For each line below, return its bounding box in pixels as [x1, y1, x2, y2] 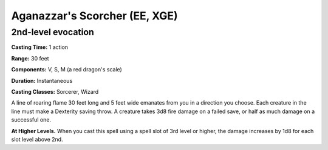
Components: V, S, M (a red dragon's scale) [11, 66, 123, 73]
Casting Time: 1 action [11, 44, 69, 51]
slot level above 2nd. [11, 135, 63, 143]
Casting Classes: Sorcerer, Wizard [11, 88, 99, 95]
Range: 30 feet [11, 54, 49, 62]
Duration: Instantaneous [11, 77, 73, 84]
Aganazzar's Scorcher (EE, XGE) [11, 9, 178, 22]
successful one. [11, 116, 52, 123]
